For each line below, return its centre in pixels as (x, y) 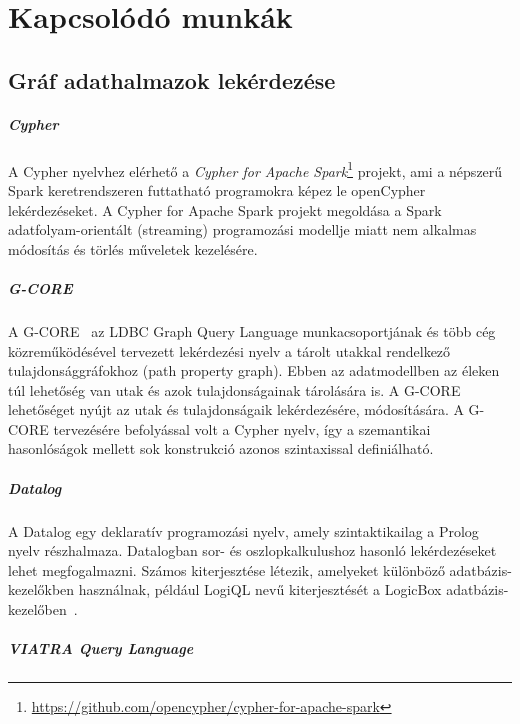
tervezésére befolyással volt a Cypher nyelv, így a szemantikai (242, 428)
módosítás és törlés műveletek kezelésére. (133, 248)
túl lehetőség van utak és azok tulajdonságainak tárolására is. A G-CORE (234, 389)
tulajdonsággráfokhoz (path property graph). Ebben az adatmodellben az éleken (254, 370)
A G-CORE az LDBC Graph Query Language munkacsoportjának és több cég (252, 330)
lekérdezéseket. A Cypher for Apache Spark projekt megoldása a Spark (225, 209)
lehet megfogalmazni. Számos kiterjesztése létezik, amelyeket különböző (226, 569)
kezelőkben (41, 589)
